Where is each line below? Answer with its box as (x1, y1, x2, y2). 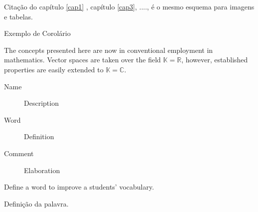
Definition (24, 131, 54, 142)
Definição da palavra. (4, 198, 69, 209)
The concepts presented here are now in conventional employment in (4, 44, 213, 55)
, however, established (181, 54, 248, 65)
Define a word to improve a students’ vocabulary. (4, 182, 154, 192)
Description (24, 98, 59, 108)
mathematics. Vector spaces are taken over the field (4, 54, 161, 65)
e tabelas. (4, 11, 33, 21)
